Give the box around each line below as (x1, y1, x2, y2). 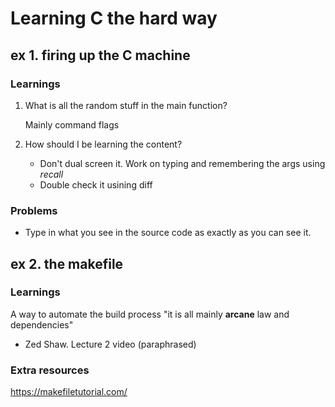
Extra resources (10, 363, 90, 377)
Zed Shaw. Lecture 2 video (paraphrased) (24, 338, 197, 350)
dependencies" (10, 318, 74, 331)
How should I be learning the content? (24, 138, 183, 150)
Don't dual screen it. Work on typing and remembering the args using (39, 157, 326, 169)
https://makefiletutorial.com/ (10, 386, 128, 398)
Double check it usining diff (39, 178, 153, 191)
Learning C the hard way (10, 7, 218, 30)
